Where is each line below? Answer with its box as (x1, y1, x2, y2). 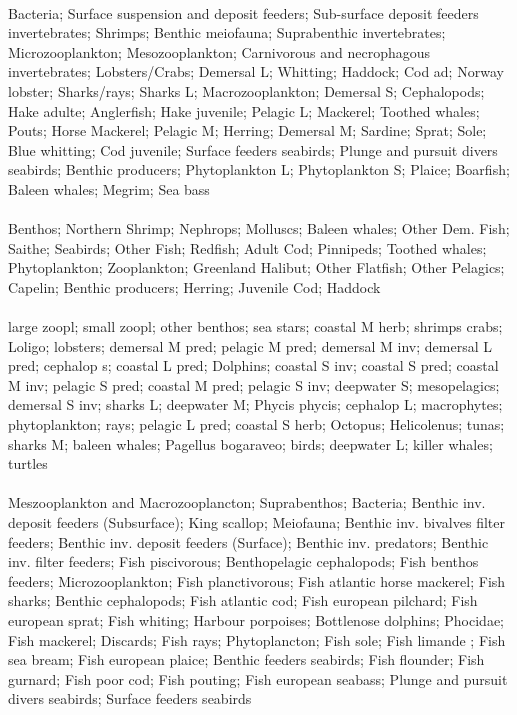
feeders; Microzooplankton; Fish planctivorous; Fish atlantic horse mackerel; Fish (8, 570, 506, 591)
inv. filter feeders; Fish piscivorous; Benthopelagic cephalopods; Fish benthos (8, 551, 479, 572)
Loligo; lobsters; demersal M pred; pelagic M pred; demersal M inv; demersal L (8, 335, 492, 356)
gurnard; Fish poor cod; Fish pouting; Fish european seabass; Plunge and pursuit (8, 668, 508, 689)
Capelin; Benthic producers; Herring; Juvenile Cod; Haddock (8, 276, 381, 297)
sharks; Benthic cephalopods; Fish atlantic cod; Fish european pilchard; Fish (8, 590, 478, 611)
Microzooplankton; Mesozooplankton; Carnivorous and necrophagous (8, 41, 431, 62)
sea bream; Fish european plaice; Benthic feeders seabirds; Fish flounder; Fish (8, 649, 485, 670)
